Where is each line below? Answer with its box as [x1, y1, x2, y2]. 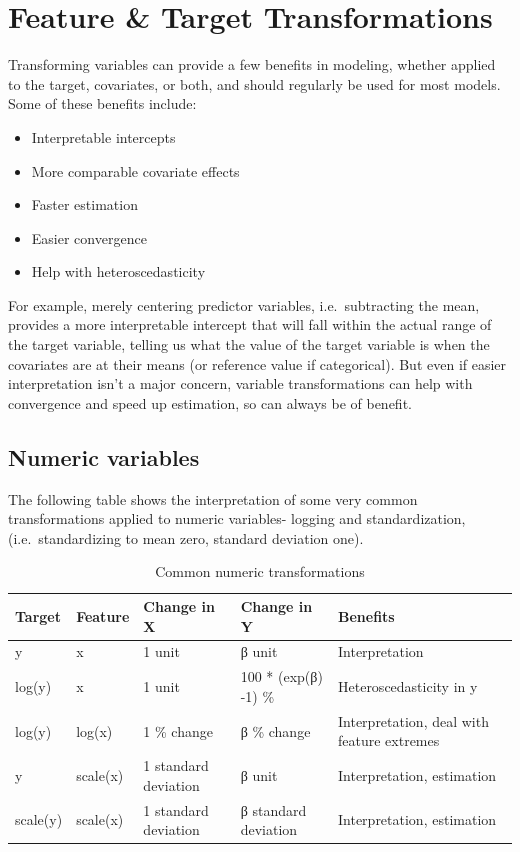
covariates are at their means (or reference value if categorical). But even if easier [8, 353, 507, 374]
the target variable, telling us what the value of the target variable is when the [8, 334, 490, 355]
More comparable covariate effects [31, 160, 240, 181]
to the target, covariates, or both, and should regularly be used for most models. [8, 73, 501, 94]
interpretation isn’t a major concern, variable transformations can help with [8, 373, 473, 394]
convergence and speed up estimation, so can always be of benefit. [8, 392, 412, 413]
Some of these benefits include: [8, 93, 197, 114]
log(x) [76, 720, 113, 741]
